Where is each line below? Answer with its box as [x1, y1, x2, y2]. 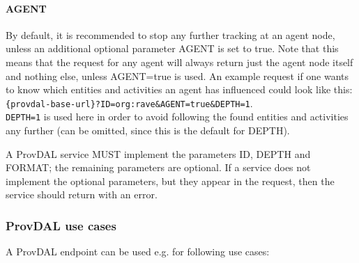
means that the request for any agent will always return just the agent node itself [6, 54, 353, 69]
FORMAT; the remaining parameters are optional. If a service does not [6, 160, 311, 175]
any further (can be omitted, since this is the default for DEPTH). [6, 123, 290, 138]
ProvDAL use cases [6, 216, 116, 234]
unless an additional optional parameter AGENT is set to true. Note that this [6, 41, 339, 56]
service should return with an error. [6, 187, 158, 202]
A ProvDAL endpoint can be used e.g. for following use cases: [6, 244, 270, 259]
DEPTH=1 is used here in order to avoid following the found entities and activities [6, 109, 349, 124]
